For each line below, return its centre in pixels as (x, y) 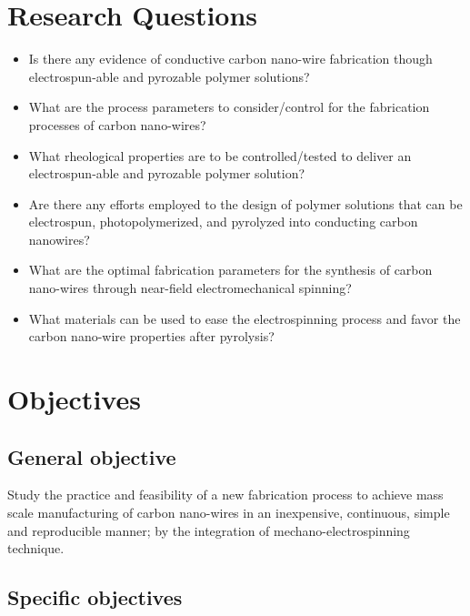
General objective (92, 456)
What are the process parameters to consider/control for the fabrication (229, 107)
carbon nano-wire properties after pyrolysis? (151, 336)
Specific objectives (95, 597)
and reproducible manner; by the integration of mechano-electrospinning (209, 530)
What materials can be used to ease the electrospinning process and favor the (245, 318)
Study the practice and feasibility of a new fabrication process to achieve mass (225, 495)
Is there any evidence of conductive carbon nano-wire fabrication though (230, 59)
